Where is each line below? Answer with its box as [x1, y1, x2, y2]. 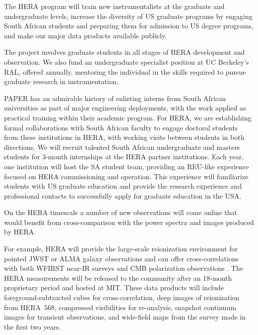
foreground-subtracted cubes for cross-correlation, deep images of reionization [4, 292, 240, 303]
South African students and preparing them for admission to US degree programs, [4, 20, 254, 31]
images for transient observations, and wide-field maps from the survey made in [4, 312, 246, 322]
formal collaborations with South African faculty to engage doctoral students [4, 122, 238, 132]
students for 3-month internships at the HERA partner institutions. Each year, [4, 151, 244, 162]
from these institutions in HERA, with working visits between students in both [4, 132, 245, 142]
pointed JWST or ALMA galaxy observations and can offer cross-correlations [4, 253, 239, 263]
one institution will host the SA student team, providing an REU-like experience [4, 161, 249, 171]
